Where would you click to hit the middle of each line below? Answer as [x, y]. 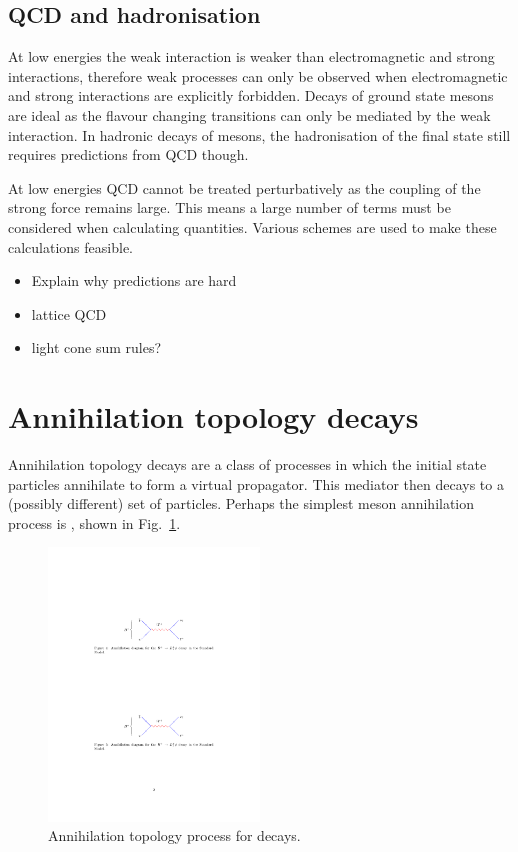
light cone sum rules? [96, 347]
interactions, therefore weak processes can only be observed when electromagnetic [258, 75]
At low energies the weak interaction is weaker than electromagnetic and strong [251, 56]
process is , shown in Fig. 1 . [94, 522]
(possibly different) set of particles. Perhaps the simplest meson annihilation [241, 503]
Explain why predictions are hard [134, 280]
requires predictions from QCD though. [128, 154]
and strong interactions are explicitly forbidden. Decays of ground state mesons [251, 95]
